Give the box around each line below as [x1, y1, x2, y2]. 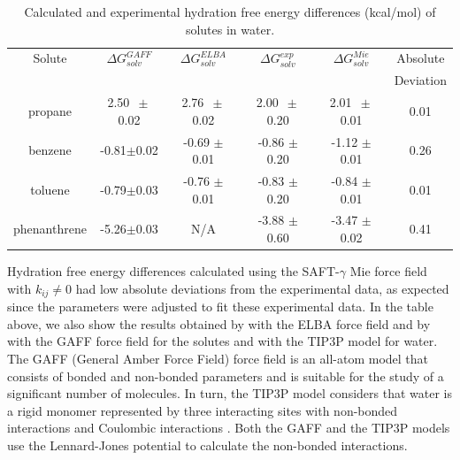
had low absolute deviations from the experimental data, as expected [75, 279, 449, 297]
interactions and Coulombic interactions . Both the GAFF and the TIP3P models [7, 418, 450, 437]
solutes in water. [185, 19, 275, 38]
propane [27, 101, 72, 119]
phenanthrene [13, 219, 87, 238]
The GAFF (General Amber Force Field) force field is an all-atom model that [7, 349, 429, 367]
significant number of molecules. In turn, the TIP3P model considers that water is [7, 384, 452, 402]
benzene [28, 141, 72, 159]
